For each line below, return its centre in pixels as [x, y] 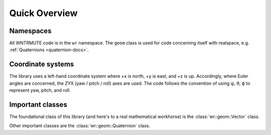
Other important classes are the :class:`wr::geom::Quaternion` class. [80, 126]
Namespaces [30, 31]
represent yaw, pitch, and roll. [40, 90]
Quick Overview [43, 13]
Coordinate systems [42, 64]
